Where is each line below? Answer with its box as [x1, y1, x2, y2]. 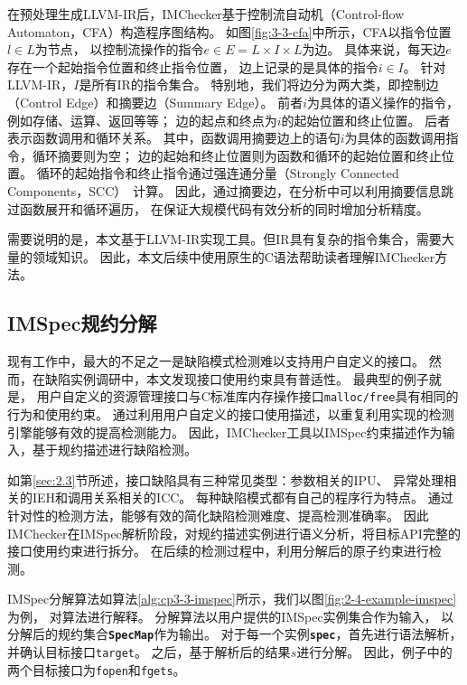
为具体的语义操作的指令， [307, 92, 459, 111]
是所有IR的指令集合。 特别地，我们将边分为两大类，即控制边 [79, 75, 439, 94]
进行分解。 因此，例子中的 [296, 643, 453, 662]
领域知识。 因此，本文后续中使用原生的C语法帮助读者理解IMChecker [32, 247, 435, 266]
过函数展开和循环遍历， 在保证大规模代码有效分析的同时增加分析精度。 [7, 199, 429, 218]
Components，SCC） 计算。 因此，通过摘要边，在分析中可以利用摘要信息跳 [7, 181, 453, 200]
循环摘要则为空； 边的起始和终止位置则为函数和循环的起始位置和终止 [32, 145, 442, 164]
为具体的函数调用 [344, 128, 446, 147]
